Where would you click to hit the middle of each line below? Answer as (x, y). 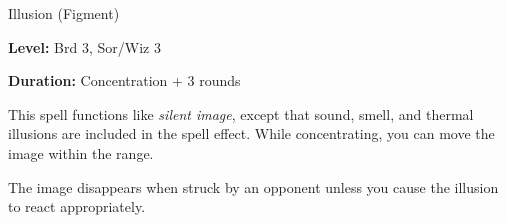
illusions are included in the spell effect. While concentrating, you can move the (251, 133)
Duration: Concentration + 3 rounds (124, 80)
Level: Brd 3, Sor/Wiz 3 (84, 46)
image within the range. (81, 152)
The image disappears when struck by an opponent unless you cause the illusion (253, 186)
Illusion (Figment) (64, 13)
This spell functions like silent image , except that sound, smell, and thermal (241, 113)
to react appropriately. (77, 206)
